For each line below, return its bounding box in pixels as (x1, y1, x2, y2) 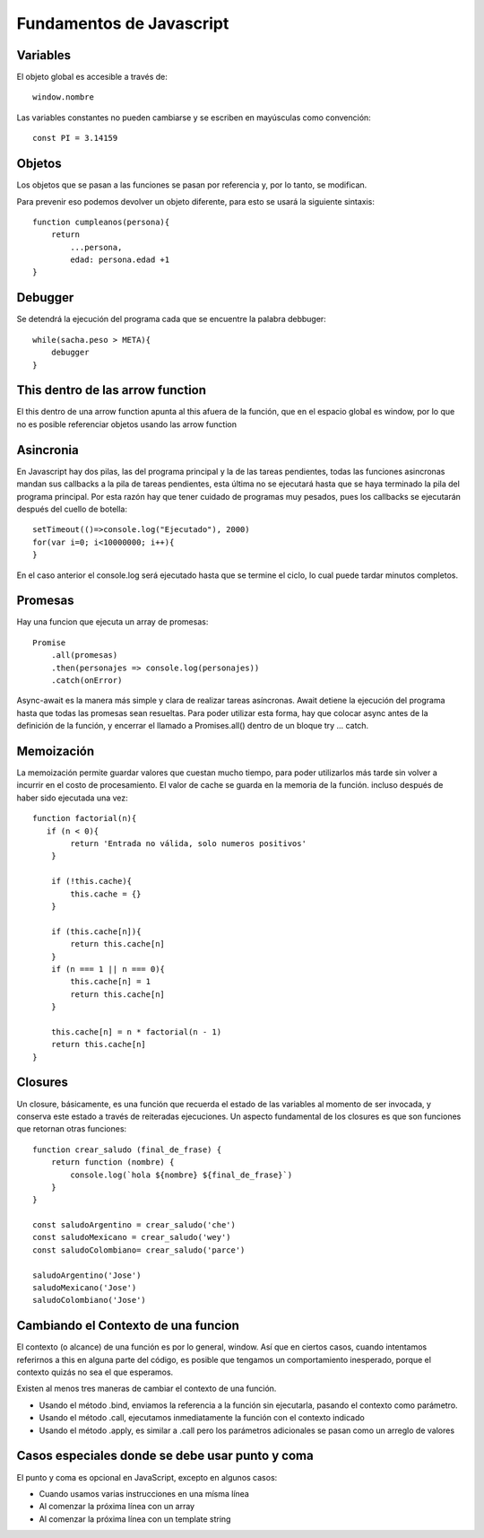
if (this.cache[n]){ (50, 926, 142, 937)
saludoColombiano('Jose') (32, 1295, 147, 1306)
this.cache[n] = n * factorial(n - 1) (50, 1027, 222, 1036)
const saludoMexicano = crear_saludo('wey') (32, 1232, 232, 1243)
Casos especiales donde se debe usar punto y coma (16, 1448, 314, 1464)
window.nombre (32, 92, 94, 102)
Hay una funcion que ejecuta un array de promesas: (16, 616, 209, 627)
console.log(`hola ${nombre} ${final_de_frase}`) (70, 1169, 293, 1180)
